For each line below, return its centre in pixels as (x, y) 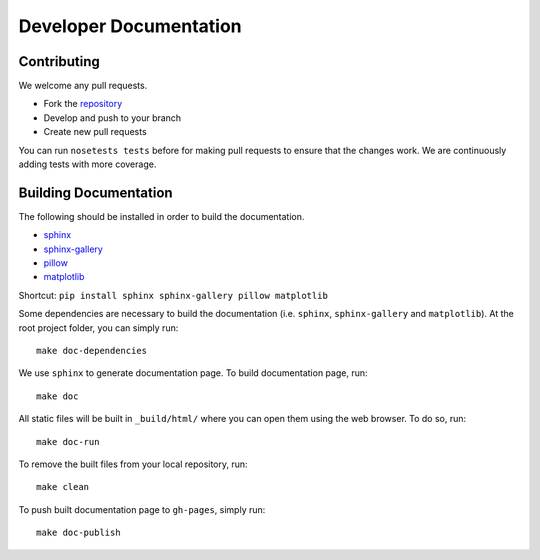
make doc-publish (78, 533)
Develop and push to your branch (112, 117)
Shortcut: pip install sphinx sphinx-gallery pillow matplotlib (173, 295)
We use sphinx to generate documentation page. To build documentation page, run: (193, 373)
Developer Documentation (130, 26)
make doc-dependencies (92, 351)
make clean (63, 487)
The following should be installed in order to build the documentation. (161, 216)
